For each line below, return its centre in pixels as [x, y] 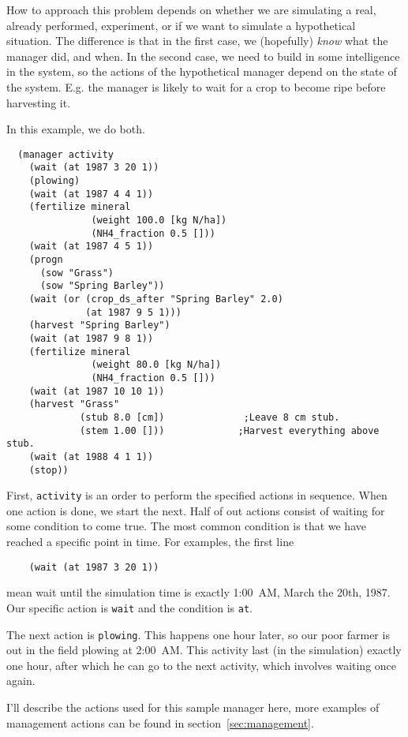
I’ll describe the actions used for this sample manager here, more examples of [193, 707]
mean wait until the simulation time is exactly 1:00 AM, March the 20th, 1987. [198, 592]
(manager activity [66, 154]
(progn [46, 260]
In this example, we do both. [76, 129]
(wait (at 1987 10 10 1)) [97, 391]
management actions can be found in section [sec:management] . [160, 722]
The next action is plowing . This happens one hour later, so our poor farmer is [198, 634]
